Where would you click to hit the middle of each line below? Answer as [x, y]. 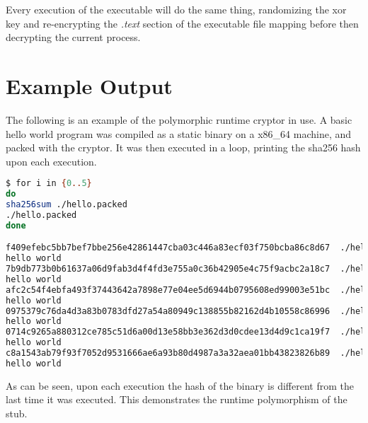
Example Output [89, 85]
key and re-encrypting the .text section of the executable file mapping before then [182, 23]
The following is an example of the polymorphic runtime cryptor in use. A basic [179, 119]
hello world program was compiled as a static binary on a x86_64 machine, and [179, 133]
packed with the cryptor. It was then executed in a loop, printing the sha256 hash [183, 147]
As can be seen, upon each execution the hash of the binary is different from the [180, 385]
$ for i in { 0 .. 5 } [49, 184]
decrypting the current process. [73, 37]
